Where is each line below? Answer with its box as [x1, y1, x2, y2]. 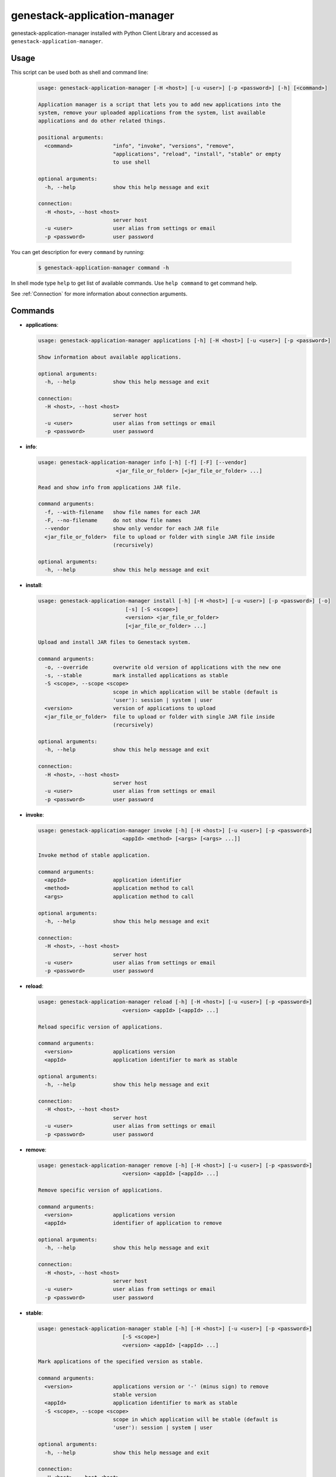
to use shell [112, 159, 151, 165]
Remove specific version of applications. [38, 1186, 163, 1193]
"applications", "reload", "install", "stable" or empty [112, 151, 282, 157]
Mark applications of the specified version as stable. [38, 1358, 204, 1365]
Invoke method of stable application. [38, 851, 151, 858]
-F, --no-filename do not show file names [44, 517, 182, 524]
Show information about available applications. [38, 353, 182, 360]
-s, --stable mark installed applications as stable [44, 672, 229, 679]
